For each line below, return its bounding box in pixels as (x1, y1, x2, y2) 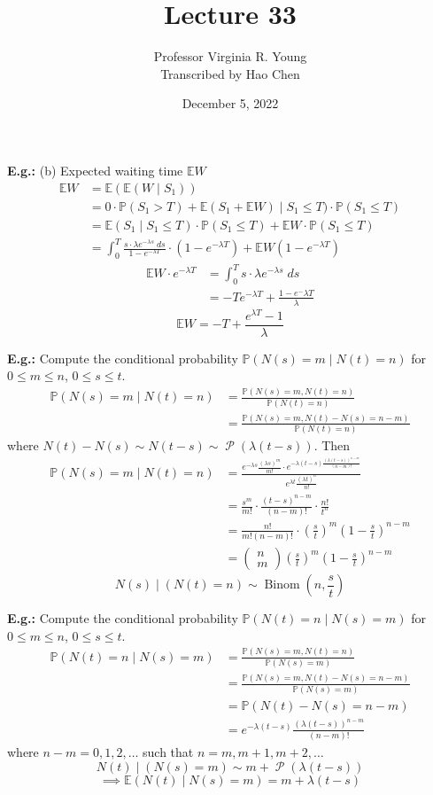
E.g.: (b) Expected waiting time (7, 160, 183, 179)
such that (143, 742, 194, 760)
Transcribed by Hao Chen (160, 64, 300, 82)
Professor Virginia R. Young (153, 47, 307, 66)
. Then (313, 436, 351, 455)
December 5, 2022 (182, 94, 279, 113)
